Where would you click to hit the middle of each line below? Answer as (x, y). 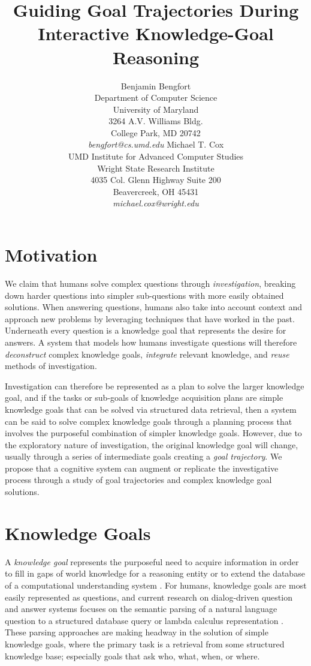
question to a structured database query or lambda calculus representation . (144, 620)
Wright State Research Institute (156, 168)
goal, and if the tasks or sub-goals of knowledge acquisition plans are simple (144, 397)
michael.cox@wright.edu (156, 203)
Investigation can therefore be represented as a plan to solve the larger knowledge (155, 385)
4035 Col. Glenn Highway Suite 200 (156, 180)
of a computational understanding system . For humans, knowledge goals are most (156, 585)
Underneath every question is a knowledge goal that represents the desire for (146, 330)
